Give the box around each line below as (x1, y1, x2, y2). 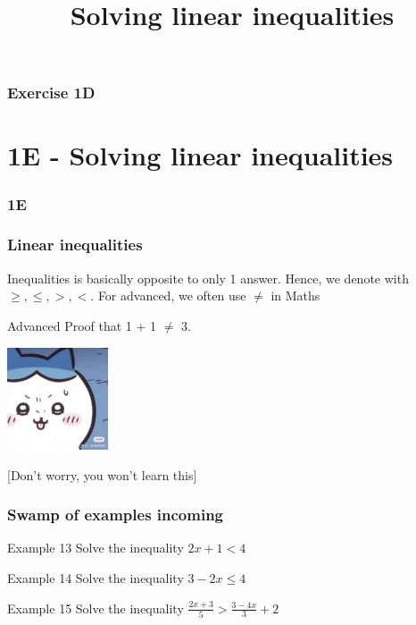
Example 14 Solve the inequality (7, 569, 184, 587)
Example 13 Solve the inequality (7, 538, 184, 557)
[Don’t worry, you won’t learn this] (7, 465, 197, 484)
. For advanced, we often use (90, 286, 246, 305)
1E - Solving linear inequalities (7, 137, 394, 173)
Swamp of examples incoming (7, 503, 224, 526)
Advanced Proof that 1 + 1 (7, 316, 157, 334)
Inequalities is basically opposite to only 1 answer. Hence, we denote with (7, 268, 409, 287)
